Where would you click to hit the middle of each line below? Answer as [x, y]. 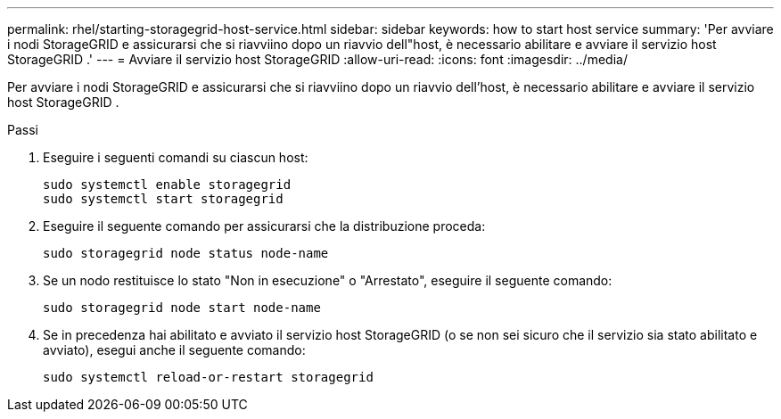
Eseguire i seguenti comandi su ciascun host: [176, 157]
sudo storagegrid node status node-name [186, 253]
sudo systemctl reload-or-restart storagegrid [208, 377]
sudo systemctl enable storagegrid [167, 185]
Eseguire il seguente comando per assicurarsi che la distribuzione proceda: [264, 226]
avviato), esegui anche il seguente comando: [174, 350]
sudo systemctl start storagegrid [163, 199]
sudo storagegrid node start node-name [182, 308]
